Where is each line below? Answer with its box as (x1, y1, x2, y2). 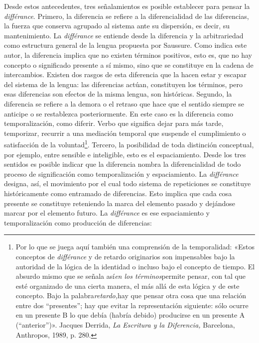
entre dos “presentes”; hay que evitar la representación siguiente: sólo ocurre (15, 300, 249, 310)
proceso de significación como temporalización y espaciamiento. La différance (4, 168, 239, 179)
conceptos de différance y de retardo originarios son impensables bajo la (15, 251, 235, 261)
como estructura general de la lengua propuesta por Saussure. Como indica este (4, 40, 247, 50)
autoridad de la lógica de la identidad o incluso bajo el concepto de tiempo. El (15, 261, 255, 271)
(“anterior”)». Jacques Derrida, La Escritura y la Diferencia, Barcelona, (15, 320, 235, 330)
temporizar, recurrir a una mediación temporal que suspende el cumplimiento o (4, 127, 246, 138)
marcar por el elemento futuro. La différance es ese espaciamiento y (4, 208, 210, 218)
